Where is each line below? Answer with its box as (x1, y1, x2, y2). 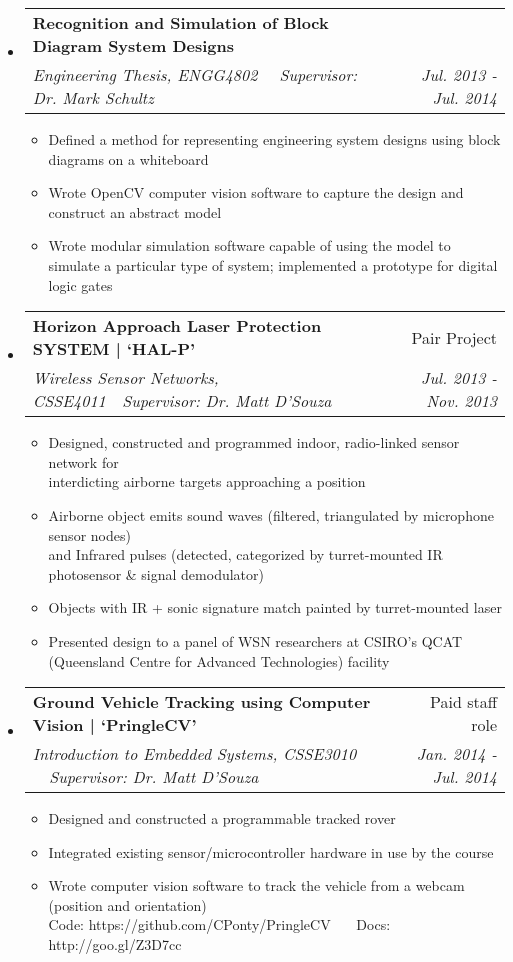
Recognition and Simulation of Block (32, 11, 329, 34)
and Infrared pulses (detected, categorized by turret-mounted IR (48, 544, 443, 565)
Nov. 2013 (426, 389, 497, 413)
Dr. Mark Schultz (32, 86, 154, 109)
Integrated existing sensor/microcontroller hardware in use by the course (48, 841, 494, 862)
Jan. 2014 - (416, 742, 497, 766)
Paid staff (430, 690, 497, 714)
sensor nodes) (48, 524, 131, 545)
